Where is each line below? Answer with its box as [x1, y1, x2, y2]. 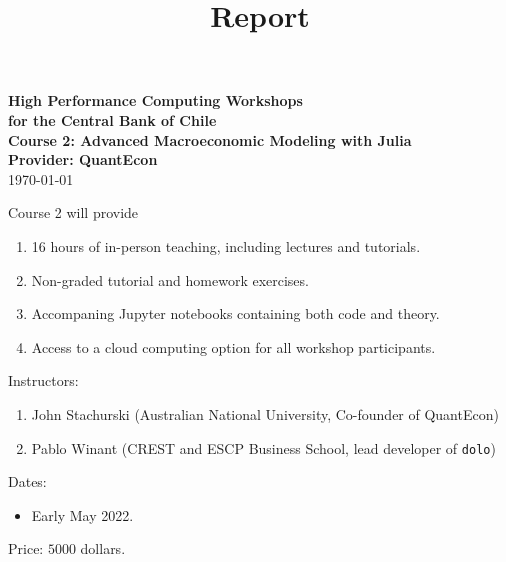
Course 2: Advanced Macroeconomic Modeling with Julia [8, 129, 412, 150]
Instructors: [8, 370, 79, 391]
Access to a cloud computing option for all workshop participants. [31, 336, 436, 357]
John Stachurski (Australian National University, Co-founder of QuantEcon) [31, 403, 499, 424]
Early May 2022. [31, 504, 134, 525]
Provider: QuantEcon [8, 149, 158, 170]
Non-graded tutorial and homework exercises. [31, 269, 309, 290]
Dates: [8, 471, 47, 492]
